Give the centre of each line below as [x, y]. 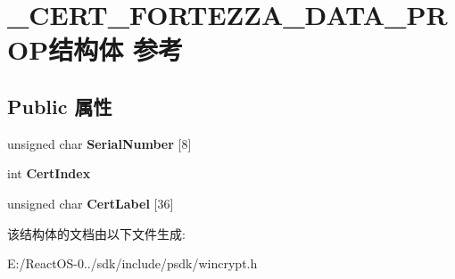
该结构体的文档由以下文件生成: [96, 233]
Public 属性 [60, 106]
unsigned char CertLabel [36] [91, 203]
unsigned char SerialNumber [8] [99, 143]
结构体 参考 [116, 49]
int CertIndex [49, 173]
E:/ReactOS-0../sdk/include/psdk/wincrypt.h [132, 263]
